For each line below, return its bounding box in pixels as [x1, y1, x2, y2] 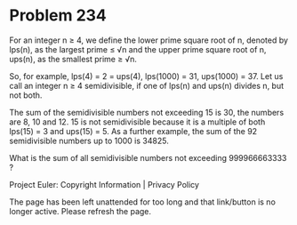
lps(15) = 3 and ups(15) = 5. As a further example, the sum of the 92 [9, 125, 258, 136]
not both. [9, 90, 43, 100]
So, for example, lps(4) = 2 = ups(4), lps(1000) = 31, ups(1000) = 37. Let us [9, 70, 284, 81]
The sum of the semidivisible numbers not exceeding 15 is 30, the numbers [9, 107, 285, 117]
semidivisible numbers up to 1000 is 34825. [9, 135, 169, 146]
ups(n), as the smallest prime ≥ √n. [9, 53, 138, 64]
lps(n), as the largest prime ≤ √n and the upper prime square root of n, [9, 44, 267, 54]
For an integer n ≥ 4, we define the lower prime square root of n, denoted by [9, 35, 289, 45]
